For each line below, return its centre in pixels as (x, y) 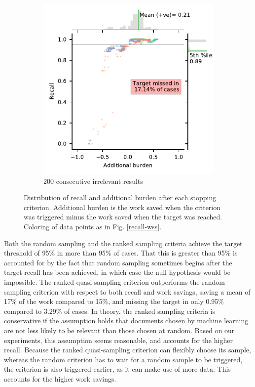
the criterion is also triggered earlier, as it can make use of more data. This (117, 369)
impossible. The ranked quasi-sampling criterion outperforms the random (114, 281)
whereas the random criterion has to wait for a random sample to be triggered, (123, 359)
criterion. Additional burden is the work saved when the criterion (122, 207)
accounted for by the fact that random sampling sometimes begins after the (118, 262)
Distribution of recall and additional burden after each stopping (120, 197)
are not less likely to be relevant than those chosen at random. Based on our (119, 330)
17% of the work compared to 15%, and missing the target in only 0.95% (114, 301)
